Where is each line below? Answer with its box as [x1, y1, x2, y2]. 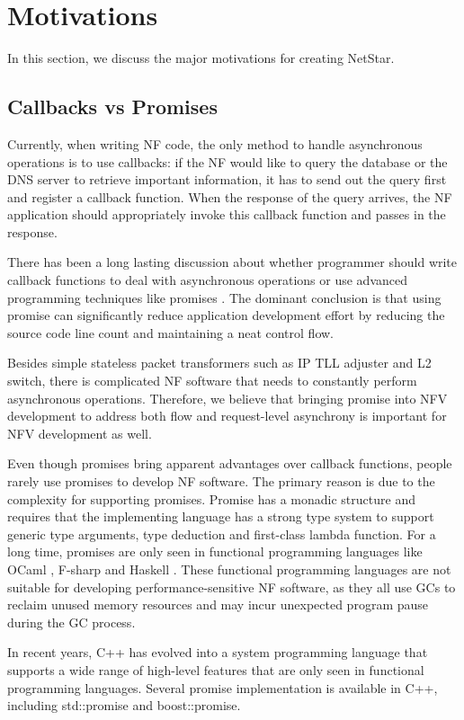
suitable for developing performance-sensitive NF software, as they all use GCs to [7, 577, 456, 596]
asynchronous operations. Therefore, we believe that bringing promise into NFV [7, 388, 448, 407]
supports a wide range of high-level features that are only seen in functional [7, 660, 424, 679]
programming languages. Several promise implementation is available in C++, [7, 678, 438, 697]
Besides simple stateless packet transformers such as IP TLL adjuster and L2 [7, 353, 432, 372]
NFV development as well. [7, 423, 152, 442]
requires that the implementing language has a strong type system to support [7, 507, 434, 526]
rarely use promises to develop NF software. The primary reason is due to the [7, 472, 435, 491]
